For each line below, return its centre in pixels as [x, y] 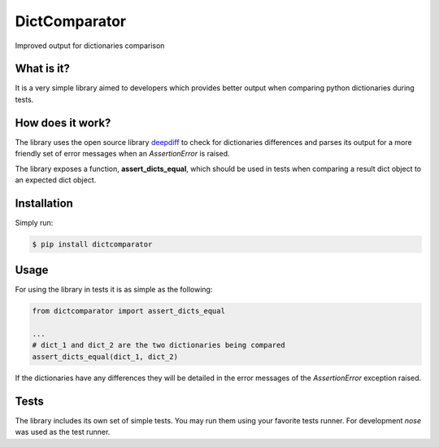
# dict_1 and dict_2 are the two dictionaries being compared [159, 345]
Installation [44, 203]
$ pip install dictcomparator [92, 244]
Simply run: [34, 222]
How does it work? [63, 123]
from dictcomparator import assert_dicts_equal [128, 311]
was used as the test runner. [63, 432]
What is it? [43, 69]
